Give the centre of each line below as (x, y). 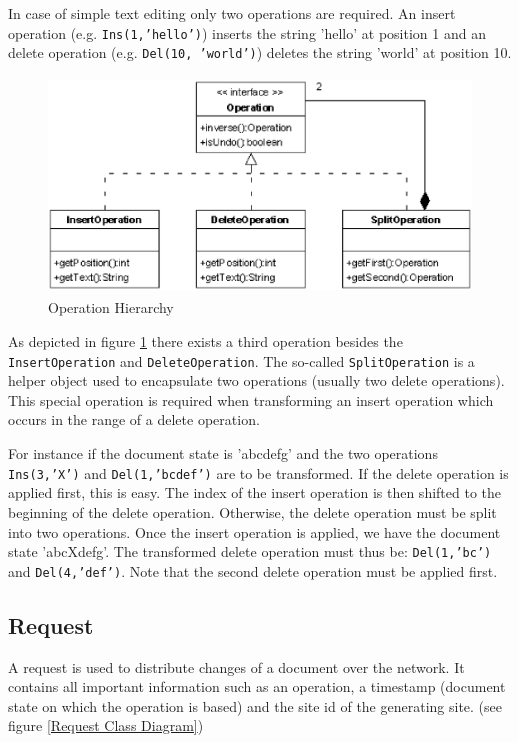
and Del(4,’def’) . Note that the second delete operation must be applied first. (253, 570)
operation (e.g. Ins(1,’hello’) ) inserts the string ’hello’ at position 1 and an (247, 32)
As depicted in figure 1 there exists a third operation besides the (205, 341)
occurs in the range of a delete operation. (134, 419)
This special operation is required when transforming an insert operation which (251, 399)
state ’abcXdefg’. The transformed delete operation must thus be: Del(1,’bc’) (250, 551)
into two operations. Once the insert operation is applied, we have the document (254, 531)
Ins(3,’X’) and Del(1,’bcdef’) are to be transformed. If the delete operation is (258, 472)
